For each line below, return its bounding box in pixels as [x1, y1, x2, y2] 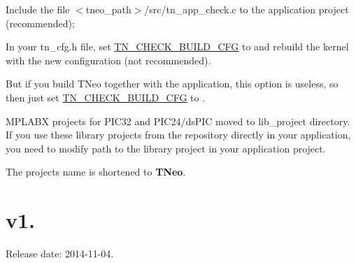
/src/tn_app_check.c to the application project [144, 2, 349, 16]
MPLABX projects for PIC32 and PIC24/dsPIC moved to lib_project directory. [6, 113, 350, 128]
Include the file [6, 2, 70, 16]
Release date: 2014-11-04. [6, 246, 114, 261]
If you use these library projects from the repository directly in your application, [6, 127, 351, 142]
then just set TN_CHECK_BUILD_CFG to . [6, 90, 206, 104]
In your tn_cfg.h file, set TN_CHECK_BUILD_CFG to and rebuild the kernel [6, 39, 349, 54]
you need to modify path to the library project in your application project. [6, 141, 326, 155]
